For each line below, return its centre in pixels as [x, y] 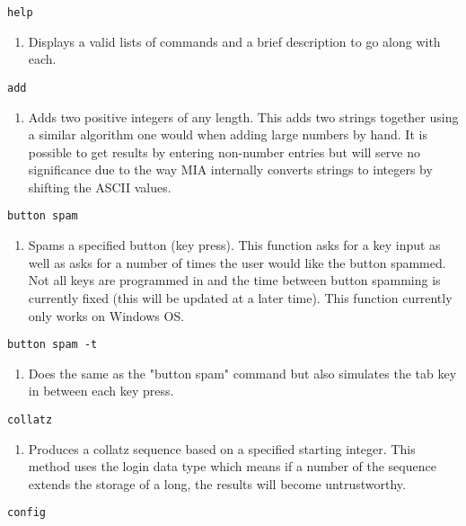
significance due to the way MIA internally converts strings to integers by [230, 169]
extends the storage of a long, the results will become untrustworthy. [217, 483]
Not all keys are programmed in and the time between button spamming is [234, 280]
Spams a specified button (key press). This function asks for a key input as [234, 245]
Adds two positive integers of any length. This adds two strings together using [243, 116]
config [26, 513]
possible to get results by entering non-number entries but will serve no [224, 152]
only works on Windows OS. [106, 315]
